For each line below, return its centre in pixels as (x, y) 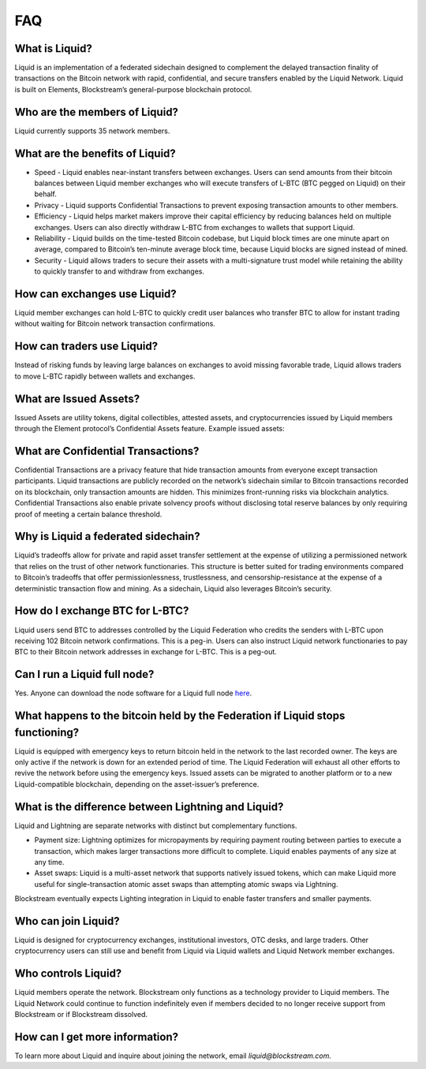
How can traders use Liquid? (86, 346)
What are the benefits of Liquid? (95, 153)
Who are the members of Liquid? (97, 112)
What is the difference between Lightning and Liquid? (149, 807)
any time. (49, 862)
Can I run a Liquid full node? (84, 674)
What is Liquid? (53, 48)
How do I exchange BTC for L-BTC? (102, 611)
